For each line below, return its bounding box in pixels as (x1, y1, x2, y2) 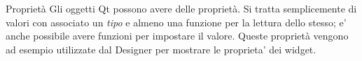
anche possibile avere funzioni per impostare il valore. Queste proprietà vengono (6, 28, 349, 43)
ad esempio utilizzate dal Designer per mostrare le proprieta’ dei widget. (6, 42, 316, 56)
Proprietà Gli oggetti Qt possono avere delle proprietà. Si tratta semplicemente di (6, 1, 357, 15)
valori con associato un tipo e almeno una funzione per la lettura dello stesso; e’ (6, 15, 347, 29)
